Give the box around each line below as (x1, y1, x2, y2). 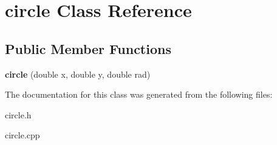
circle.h (5, 108, 32, 121)
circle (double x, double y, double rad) (5, 67, 151, 80)
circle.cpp (5, 129, 40, 141)
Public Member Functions (5, 39, 171, 58)
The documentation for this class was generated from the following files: (5, 88, 273, 101)
